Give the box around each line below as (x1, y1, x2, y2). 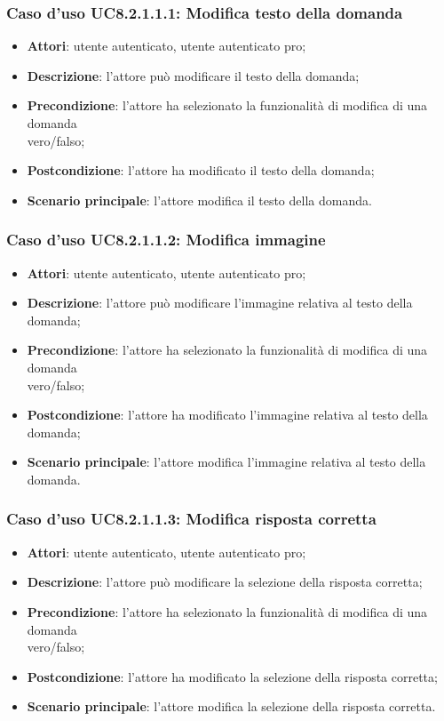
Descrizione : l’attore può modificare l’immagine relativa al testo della (27, 293, 413, 312)
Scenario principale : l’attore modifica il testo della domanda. (27, 190, 372, 209)
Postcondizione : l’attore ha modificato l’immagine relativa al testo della (27, 405, 428, 424)
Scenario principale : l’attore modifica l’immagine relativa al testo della (27, 453, 426, 471)
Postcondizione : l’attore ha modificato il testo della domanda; (27, 161, 375, 180)
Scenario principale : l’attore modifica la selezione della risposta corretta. (27, 697, 436, 716)
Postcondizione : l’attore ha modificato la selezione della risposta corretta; (27, 667, 438, 685)
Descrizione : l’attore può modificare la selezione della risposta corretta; (27, 573, 423, 591)
